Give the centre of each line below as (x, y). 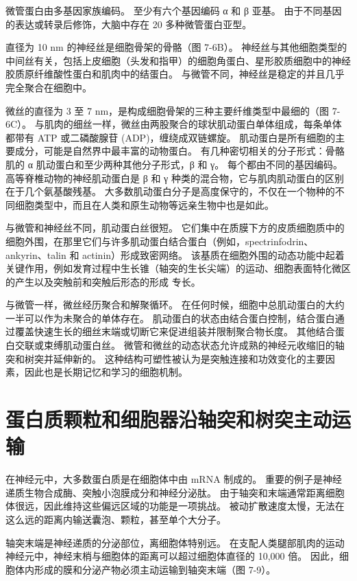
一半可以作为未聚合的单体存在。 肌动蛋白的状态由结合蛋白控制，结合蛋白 (170, 318)
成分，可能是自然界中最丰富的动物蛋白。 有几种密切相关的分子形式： (170, 151)
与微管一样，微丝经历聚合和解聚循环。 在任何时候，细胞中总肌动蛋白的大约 (175, 305)
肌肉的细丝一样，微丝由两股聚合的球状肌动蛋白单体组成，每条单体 (193, 124)
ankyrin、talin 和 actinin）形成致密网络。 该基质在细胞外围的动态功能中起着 (175, 254)
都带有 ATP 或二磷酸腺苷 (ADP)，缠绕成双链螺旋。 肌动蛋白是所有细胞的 (171, 137)
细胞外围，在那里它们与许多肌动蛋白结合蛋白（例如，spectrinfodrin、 (160, 241)
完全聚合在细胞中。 (49, 87)
